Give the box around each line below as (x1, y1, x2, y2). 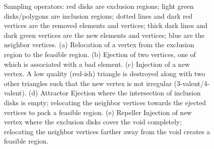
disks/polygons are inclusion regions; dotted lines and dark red (4, 10, 193, 21)
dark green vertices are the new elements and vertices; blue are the (4, 30, 205, 40)
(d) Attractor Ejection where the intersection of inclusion (28, 88, 201, 98)
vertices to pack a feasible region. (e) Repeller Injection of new (4, 107, 192, 117)
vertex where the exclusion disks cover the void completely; (4, 117, 182, 127)
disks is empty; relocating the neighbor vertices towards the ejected (4, 97, 206, 107)
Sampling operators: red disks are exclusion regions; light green (4, 1, 194, 11)
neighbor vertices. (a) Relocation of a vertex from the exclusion (4, 39, 194, 50)
